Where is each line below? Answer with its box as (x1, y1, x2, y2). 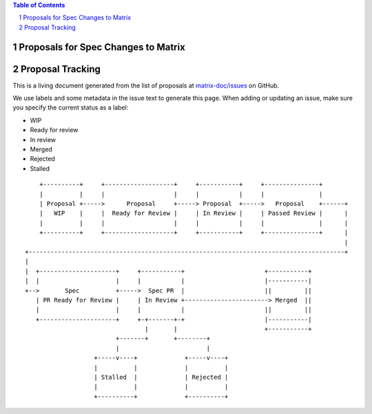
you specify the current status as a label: (12, 103, 129, 112)
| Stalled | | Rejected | (94, 373, 229, 382)
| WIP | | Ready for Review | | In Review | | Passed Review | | (39, 209, 349, 217)
